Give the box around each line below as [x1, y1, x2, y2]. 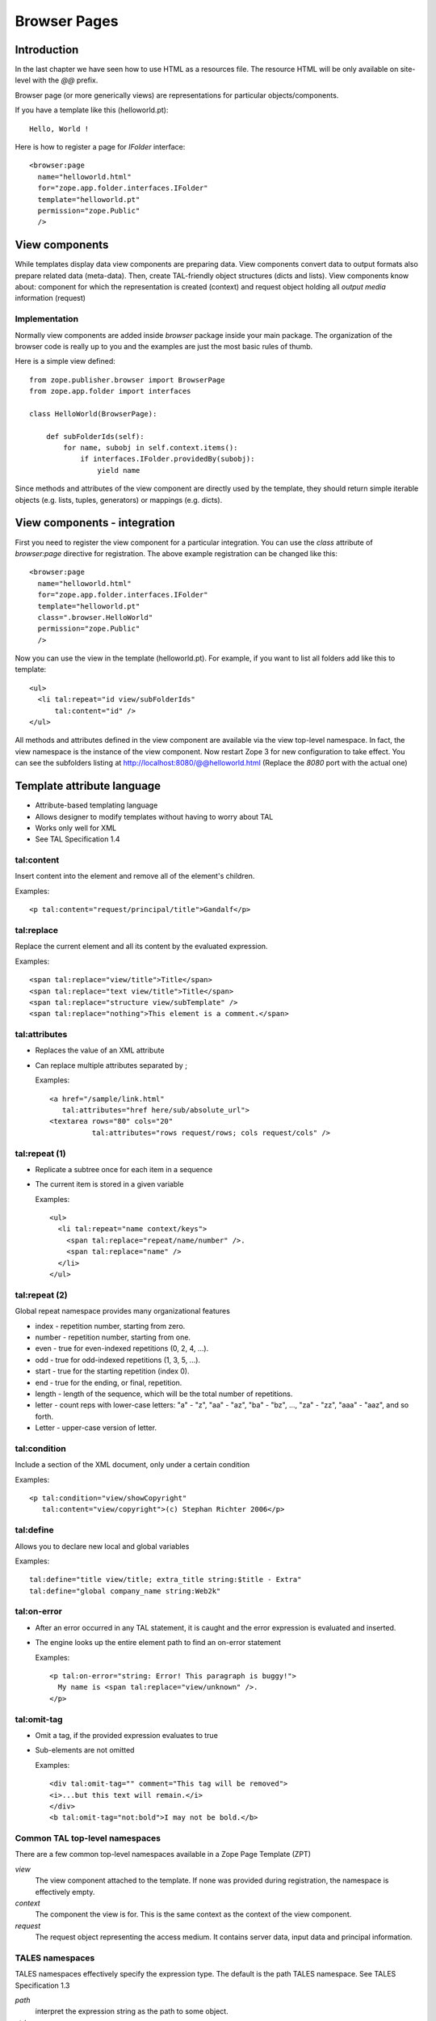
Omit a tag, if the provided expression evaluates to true [35, 1730, 218, 1740]
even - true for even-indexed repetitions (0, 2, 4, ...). [35, 1344, 209, 1353]
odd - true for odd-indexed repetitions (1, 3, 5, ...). [35, 1355, 201, 1365]
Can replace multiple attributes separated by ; [35, 1060, 187, 1070]
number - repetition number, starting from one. [35, 1332, 191, 1342]
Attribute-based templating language [35, 800, 158, 810]
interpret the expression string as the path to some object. [35, 2006, 229, 2016]
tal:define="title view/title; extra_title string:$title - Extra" [29, 1575, 302, 1584]
